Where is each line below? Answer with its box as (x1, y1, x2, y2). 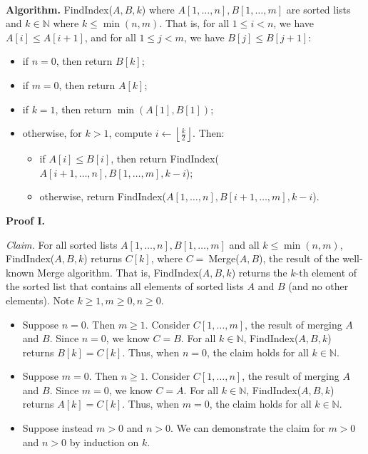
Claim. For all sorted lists (6, 237, 118, 252)
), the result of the (259, 251, 339, 266)
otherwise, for (22, 125, 82, 140)
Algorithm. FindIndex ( (6, 1, 113, 16)
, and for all (84, 29, 136, 44)
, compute (108, 125, 153, 140)
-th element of (295, 264, 357, 279)
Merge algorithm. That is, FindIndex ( (37, 264, 203, 279)
